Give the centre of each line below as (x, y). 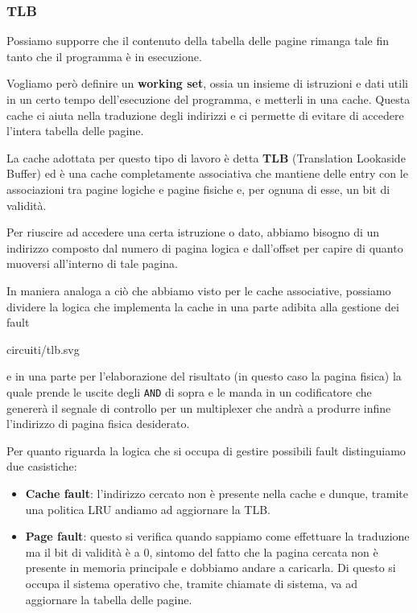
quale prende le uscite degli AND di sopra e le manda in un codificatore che (189, 391)
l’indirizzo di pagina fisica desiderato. (98, 424)
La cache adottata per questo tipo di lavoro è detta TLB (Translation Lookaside (206, 157)
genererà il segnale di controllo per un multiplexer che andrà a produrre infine (199, 407)
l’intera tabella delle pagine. (75, 131)
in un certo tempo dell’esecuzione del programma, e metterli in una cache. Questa (208, 99)
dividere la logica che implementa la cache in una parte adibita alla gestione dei (203, 306)
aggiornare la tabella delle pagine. (109, 599)
